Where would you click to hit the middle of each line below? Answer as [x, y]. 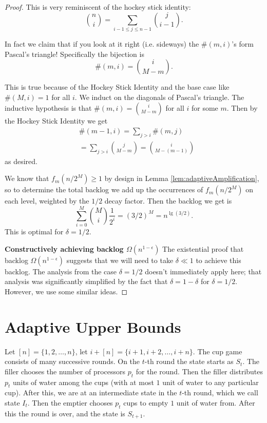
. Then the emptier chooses [70, 402]
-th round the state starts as [189, 361]
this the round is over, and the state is [65, 413]
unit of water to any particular [211, 382]
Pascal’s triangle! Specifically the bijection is [74, 54]
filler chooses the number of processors [65, 371]
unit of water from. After [216, 402]
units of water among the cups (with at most [83, 382]
